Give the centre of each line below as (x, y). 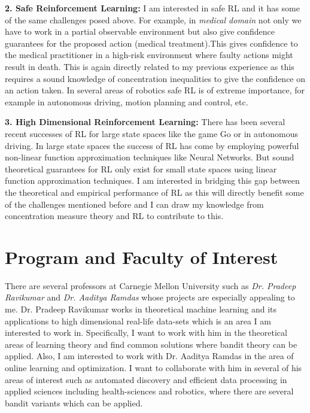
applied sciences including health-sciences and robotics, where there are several (149, 391)
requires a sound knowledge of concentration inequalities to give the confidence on (155, 78)
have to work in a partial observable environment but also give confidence (140, 31)
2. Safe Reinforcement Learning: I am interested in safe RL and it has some (152, 8)
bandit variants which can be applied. (74, 403)
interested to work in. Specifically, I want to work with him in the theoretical (146, 332)
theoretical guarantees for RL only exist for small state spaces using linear (141, 168)
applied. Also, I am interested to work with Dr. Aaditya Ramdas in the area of (149, 356)
